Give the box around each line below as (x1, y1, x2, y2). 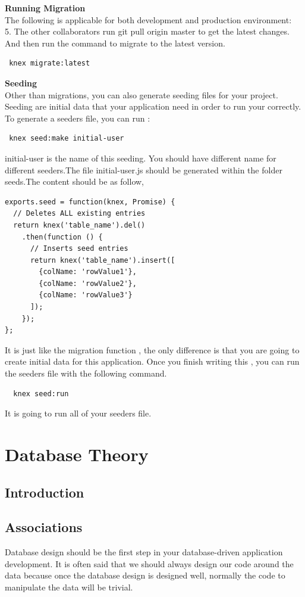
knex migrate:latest (9, 59, 90, 68)
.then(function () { (21, 232, 103, 241)
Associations (5, 518, 83, 536)
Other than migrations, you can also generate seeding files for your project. (5, 88, 278, 101)
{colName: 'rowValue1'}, (39, 268, 137, 276)
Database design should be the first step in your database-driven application (5, 546, 283, 558)
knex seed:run (13, 389, 69, 398)
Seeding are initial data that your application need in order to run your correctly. (5, 100, 301, 113)
